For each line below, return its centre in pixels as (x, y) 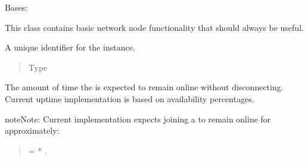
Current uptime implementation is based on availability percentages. (130, 98)
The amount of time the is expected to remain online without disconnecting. (144, 87)
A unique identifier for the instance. (70, 47)
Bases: (16, 7)
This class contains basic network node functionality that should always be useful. (154, 27)
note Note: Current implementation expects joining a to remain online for (138, 119)
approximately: (32, 130)
